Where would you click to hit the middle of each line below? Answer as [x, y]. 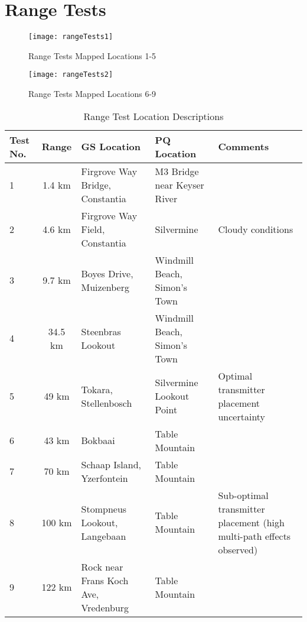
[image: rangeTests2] [71, 75]
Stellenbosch [107, 403]
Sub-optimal [243, 495]
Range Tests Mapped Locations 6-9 [92, 94]
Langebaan [104, 536]
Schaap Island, [111, 464]
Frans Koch [105, 580]
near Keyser [179, 184]
